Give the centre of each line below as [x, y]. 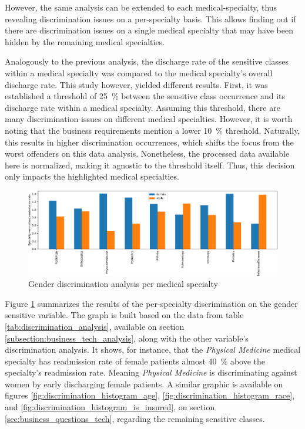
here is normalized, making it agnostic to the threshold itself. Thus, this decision [150, 165]
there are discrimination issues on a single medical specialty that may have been [149, 30]
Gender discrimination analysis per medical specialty [123, 284]
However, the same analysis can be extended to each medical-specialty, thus [141, 7]
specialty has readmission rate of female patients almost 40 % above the [135, 361]
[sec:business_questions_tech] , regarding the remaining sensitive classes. [135, 418]
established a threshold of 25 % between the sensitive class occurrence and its [145, 96]
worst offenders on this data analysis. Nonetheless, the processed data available [147, 153]
